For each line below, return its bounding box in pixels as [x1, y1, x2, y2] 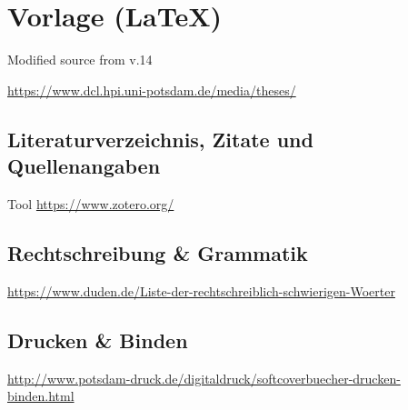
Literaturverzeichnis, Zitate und [7, 125, 313, 153]
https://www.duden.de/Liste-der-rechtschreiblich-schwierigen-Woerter [7, 281, 395, 300]
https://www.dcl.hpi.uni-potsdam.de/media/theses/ [7, 80, 296, 99]
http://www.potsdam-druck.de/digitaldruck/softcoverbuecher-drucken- [7, 368, 401, 387]
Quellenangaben [7, 152, 161, 180]
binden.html [7, 386, 75, 405]
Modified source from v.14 [7, 50, 153, 69]
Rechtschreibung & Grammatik [7, 238, 308, 266]
